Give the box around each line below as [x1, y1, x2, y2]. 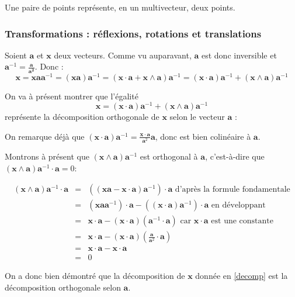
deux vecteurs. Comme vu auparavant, [54, 49, 192, 61]
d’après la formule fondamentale [175, 185, 290, 194]
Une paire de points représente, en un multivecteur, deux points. [5, 1, 235, 13]
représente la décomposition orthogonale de [5, 110, 159, 123]
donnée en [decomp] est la [195, 270, 288, 282]
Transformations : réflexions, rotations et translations [5, 26, 262, 40]
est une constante [211, 217, 274, 226]
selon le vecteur [169, 110, 225, 123]
